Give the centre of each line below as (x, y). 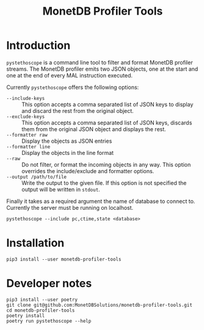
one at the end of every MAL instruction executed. (70, 75)
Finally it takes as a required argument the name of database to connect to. (101, 201)
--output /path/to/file (37, 177)
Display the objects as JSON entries (67, 141)
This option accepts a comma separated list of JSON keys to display (107, 104)
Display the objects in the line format (68, 152)
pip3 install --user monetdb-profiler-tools (64, 259)
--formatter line (28, 147)
